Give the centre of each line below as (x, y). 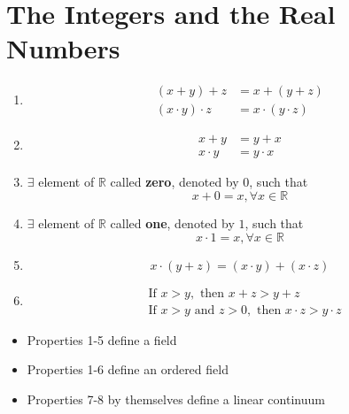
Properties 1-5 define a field (102, 339)
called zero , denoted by (174, 182)
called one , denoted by (172, 223)
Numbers (63, 48)
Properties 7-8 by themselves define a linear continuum (176, 399)
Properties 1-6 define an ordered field (128, 369)
